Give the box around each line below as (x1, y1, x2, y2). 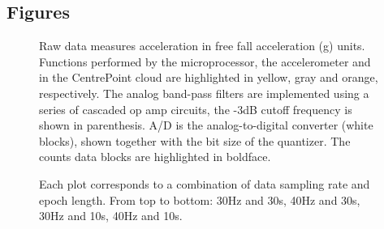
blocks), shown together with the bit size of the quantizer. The (39, 132, 351, 149)
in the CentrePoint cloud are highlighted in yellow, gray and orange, (39, 69, 378, 86)
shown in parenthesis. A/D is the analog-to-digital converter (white (39, 117, 373, 134)
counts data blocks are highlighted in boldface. (39, 148, 271, 165)
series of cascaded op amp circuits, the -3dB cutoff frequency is (39, 100, 352, 117)
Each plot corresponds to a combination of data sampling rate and (39, 175, 370, 192)
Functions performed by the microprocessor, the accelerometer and (39, 53, 371, 70)
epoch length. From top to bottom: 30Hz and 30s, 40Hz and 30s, (39, 191, 360, 208)
